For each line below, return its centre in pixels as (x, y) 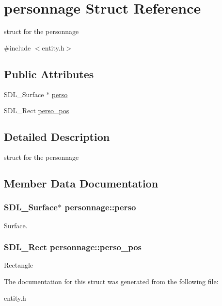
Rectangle (19, 265)
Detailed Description (57, 137)
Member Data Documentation (81, 183)
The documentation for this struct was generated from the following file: (111, 281)
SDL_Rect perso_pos (37, 110)
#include (17, 47)
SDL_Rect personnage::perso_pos (73, 247)
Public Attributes (49, 74)
